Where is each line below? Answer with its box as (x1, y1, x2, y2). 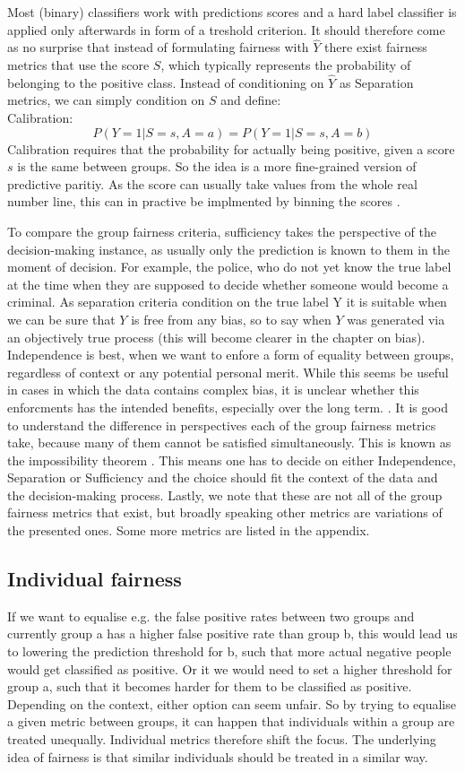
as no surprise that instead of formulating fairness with (7, 38, 309, 56)
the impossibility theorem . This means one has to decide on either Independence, (7, 450, 456, 469)
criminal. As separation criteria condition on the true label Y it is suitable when (7, 292, 447, 311)
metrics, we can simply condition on (7, 91, 205, 109)
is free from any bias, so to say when (131, 309, 332, 328)
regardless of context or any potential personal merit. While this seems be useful (7, 362, 449, 381)
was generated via (347, 309, 445, 328)
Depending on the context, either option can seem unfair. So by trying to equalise (7, 694, 456, 713)
